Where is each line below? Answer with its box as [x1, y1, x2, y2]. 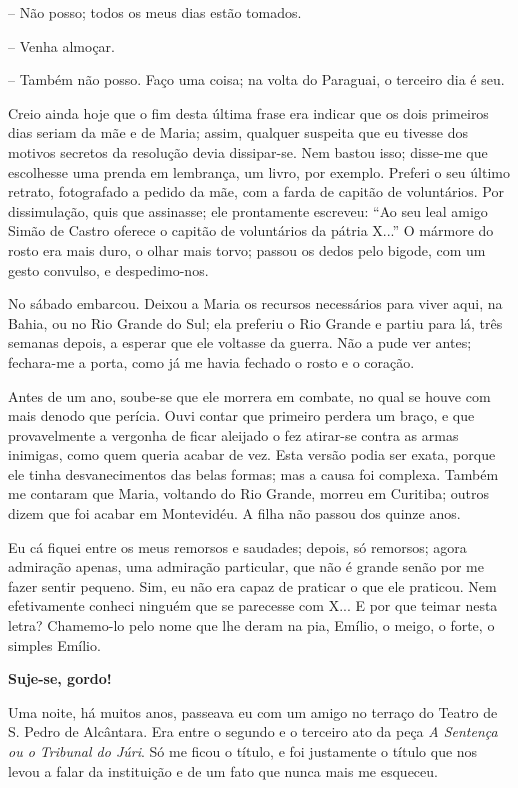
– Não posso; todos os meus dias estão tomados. [8, 2, 302, 22]
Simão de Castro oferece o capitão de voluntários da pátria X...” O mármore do [8, 220, 494, 241]
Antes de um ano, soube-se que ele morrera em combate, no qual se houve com [8, 385, 491, 406]
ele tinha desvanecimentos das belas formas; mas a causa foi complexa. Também [8, 463, 499, 484]
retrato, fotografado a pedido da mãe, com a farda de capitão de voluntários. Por [8, 181, 504, 202]
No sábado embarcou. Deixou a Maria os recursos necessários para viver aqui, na [8, 293, 503, 314]
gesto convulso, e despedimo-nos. [8, 259, 209, 280]
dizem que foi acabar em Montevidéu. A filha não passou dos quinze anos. [8, 503, 461, 524]
